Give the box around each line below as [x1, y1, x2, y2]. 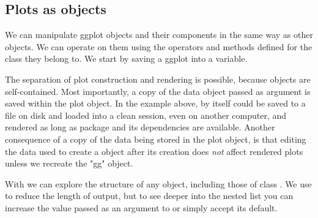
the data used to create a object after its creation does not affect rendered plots [5, 145, 303, 157]
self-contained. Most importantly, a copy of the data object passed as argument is [5, 85, 311, 97]
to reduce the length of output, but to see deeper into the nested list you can [5, 189, 294, 202]
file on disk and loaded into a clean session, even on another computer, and [5, 108, 287, 121]
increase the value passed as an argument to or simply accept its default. [5, 201, 278, 214]
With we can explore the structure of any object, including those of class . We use [5, 177, 312, 190]
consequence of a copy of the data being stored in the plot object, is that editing [5, 132, 306, 145]
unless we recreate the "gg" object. [5, 157, 133, 170]
